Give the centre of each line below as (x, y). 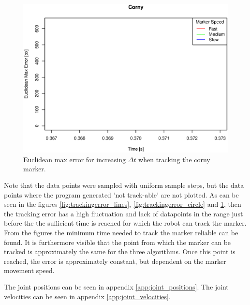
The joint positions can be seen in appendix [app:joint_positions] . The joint (116, 286)
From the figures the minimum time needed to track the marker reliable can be (121, 232)
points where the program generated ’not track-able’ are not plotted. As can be (121, 194)
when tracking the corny (174, 159)
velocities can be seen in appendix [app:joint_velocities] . (87, 296)
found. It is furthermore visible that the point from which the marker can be (118, 242)
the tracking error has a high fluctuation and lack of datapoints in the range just (124, 213)
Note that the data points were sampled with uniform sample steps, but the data (124, 185)
